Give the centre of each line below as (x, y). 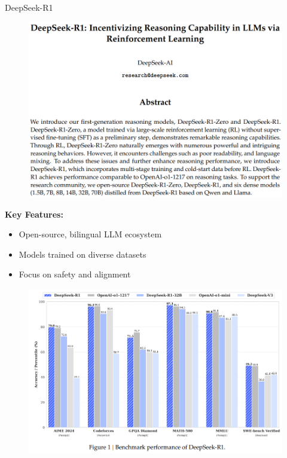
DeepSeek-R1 (29, 7)
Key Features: (34, 214)
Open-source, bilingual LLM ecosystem (90, 234)
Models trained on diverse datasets (83, 254)
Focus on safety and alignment (75, 274)
